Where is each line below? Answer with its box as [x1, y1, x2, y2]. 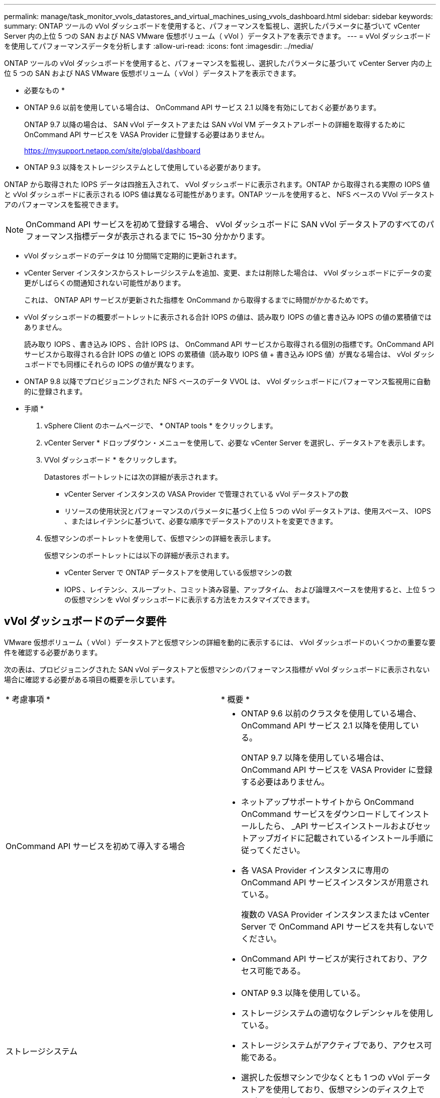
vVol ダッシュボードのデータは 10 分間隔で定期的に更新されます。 [24, 251, 241, 260]
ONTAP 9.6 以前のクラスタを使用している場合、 [241, 708, 421, 718]
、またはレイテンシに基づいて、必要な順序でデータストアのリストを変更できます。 [64, 517, 338, 525]
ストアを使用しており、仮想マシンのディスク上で [241, 1084, 425, 1094]
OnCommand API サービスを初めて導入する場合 [6, 841, 185, 851]
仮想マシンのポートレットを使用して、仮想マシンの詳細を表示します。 [44, 534, 275, 542]
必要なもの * [24, 86, 65, 95]
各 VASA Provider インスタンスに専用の [241, 865, 389, 875]
